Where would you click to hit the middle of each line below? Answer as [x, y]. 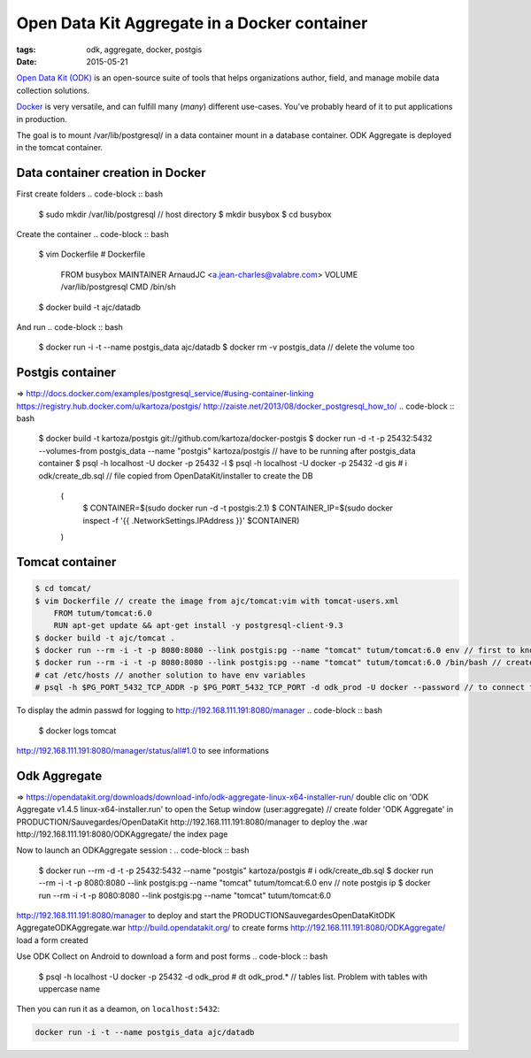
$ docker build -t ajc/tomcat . [105, 638]
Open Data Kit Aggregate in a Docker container [192, 23]
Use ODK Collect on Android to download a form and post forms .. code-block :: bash [172, 956]
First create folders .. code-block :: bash [90, 194]
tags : [26, 50]
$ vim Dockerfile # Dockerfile [92, 254]
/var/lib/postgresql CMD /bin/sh [118, 287]
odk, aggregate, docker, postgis [144, 50]
